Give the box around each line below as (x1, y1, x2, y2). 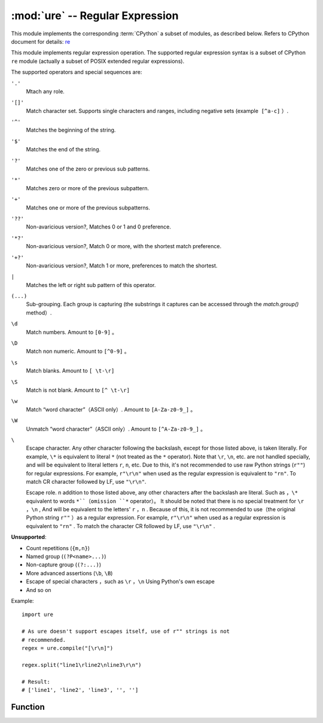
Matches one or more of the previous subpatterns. (26, 204, 151, 211)
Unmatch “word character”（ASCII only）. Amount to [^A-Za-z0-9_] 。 (26, 425, 206, 432)
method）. (26, 309, 52, 316)
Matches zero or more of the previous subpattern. (26, 184, 150, 191)
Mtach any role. (26, 87, 65, 95)
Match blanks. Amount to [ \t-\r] (26, 367, 115, 374)
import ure (22, 611, 54, 618)
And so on (26, 586, 51, 593)
